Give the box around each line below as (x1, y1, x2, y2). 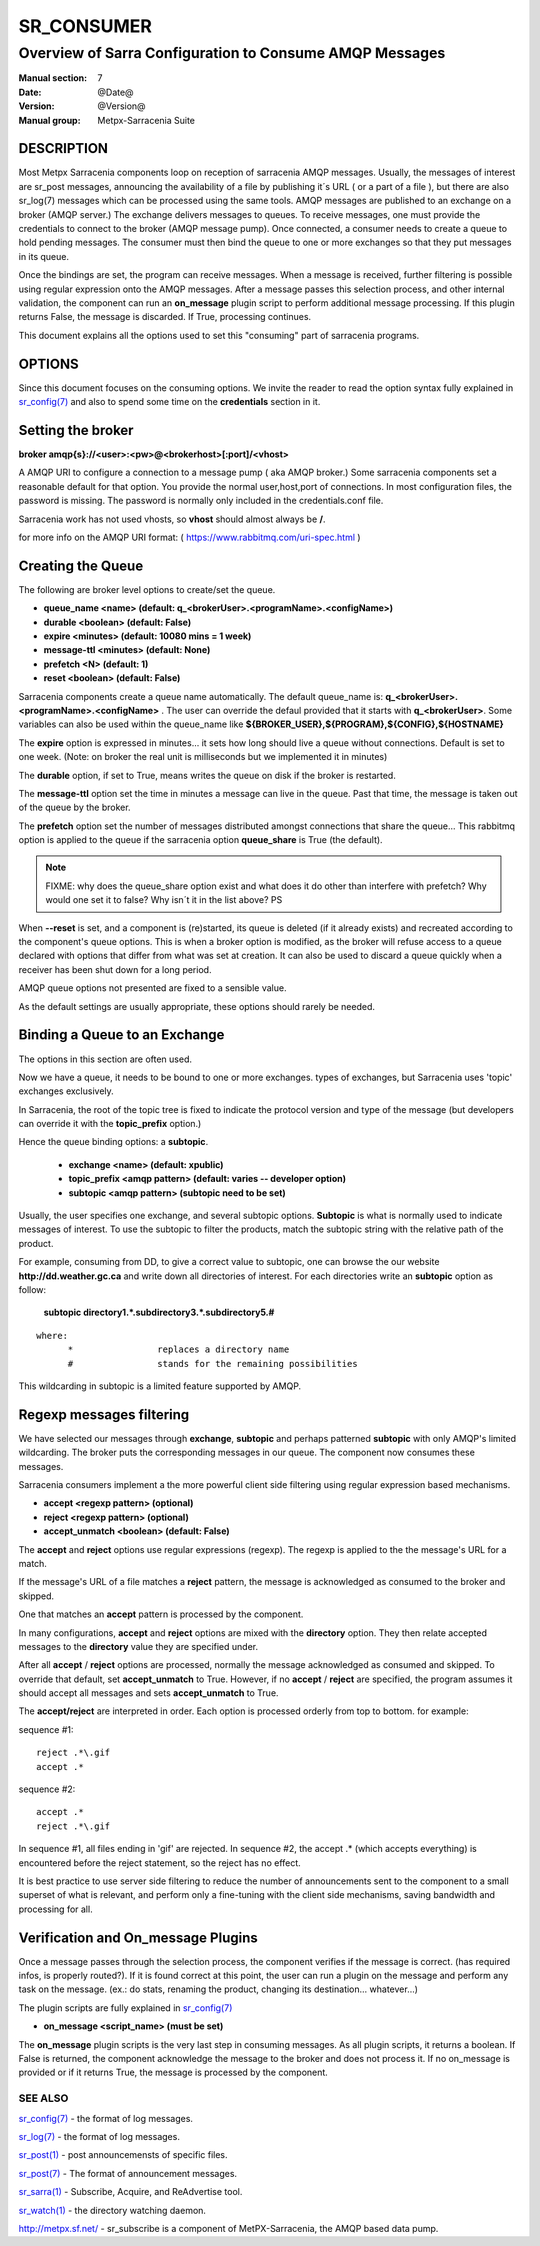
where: (36, 1330, 69, 1341)
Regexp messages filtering (18, 1406, 190, 1423)
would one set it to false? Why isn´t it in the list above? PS (45, 894, 283, 906)
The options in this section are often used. (18, 1053, 192, 1065)
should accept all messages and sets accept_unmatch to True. (18, 1687, 279, 1699)
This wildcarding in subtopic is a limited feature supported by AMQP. (18, 1380, 302, 1392)
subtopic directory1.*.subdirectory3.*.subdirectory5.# (43, 1306, 275, 1319)
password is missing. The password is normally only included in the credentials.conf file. (18, 495, 384, 507)
